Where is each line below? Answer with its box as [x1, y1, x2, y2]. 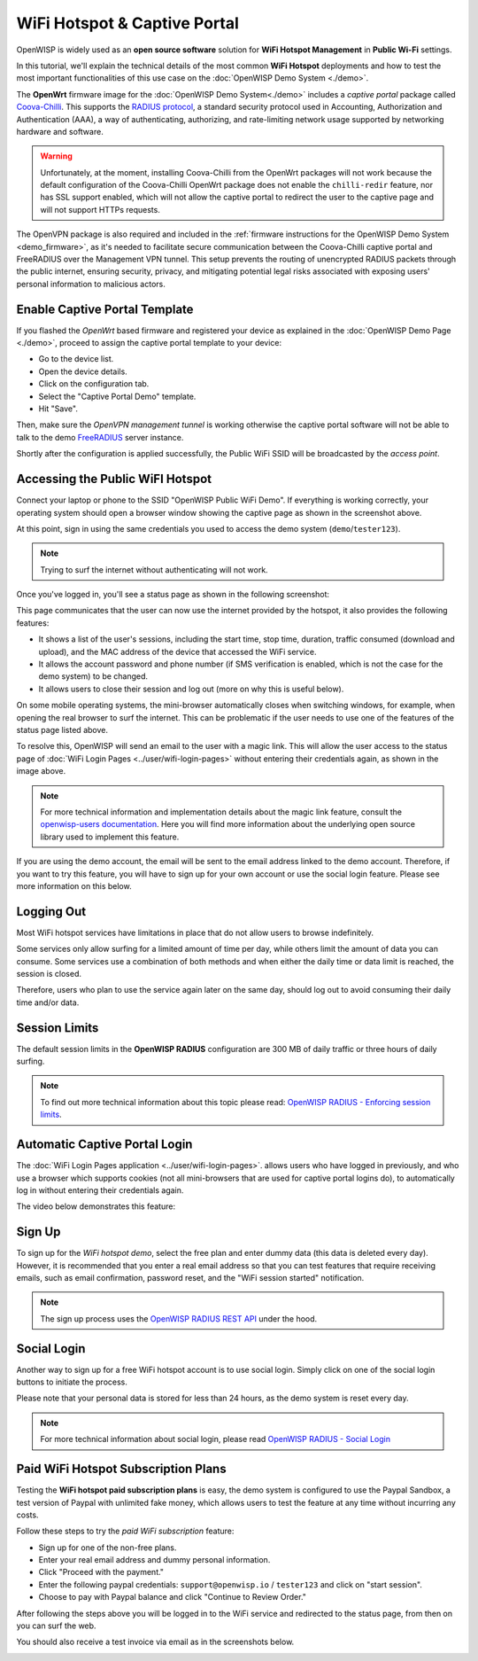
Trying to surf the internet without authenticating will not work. [40, 564, 269, 575]
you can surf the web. [16, 1620, 96, 1631]
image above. [16, 766, 66, 776]
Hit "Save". [38, 403, 79, 414]
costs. [16, 1509, 39, 1520]
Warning [40, 151, 73, 161]
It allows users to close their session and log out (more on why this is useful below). [38, 683, 344, 694]
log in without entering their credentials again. [16, 1184, 184, 1196]
